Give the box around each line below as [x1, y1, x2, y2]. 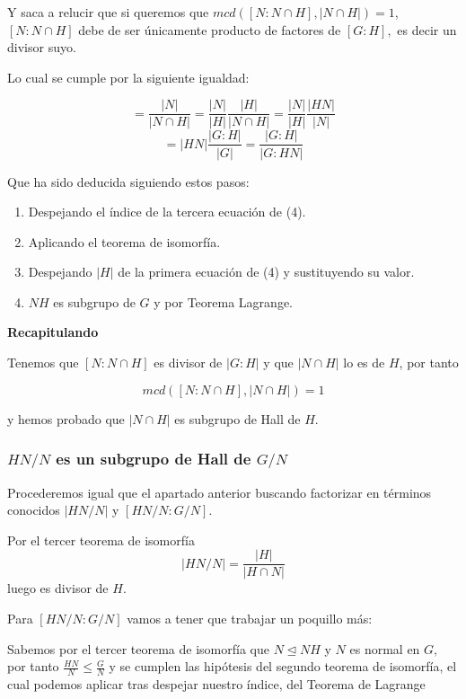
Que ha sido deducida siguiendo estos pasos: [7, 172, 250, 190]
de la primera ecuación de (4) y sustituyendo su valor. [118, 262, 415, 281]
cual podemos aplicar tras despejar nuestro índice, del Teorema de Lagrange [7, 675, 426, 693]
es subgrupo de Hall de [174, 409, 301, 428]
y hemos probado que [7, 409, 125, 428]
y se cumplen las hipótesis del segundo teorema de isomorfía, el [109, 657, 457, 676]
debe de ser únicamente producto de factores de [78, 20, 341, 39]
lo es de [343, 353, 385, 372]
